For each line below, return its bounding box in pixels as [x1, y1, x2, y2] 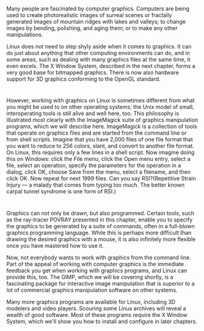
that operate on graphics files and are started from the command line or [6, 129, 187, 136]
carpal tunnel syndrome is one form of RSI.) [6, 188, 116, 195]
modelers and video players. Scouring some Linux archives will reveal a [6, 305, 186, 312]
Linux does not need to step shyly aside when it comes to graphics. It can [6, 43, 192, 50]
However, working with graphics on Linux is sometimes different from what [6, 97, 195, 104]
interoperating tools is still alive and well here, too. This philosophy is [6, 110, 180, 117]
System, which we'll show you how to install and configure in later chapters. [6, 318, 197, 325]
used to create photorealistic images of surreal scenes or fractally [6, 12, 172, 19]
